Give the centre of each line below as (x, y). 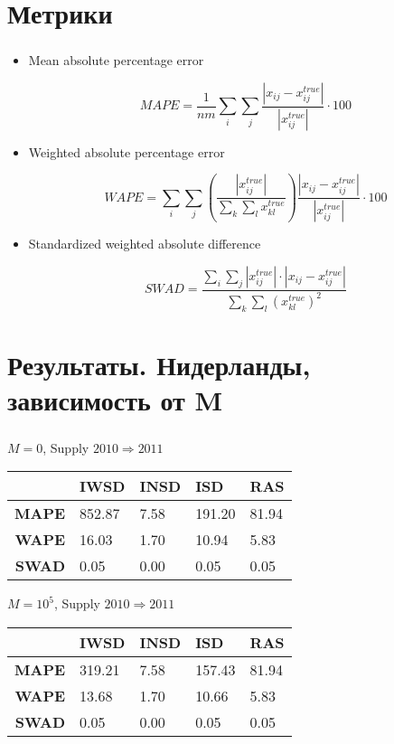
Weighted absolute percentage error (127, 151)
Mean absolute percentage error (116, 60)
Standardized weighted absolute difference (145, 244)
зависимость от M (115, 400)
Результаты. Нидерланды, (159, 365)
